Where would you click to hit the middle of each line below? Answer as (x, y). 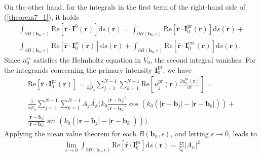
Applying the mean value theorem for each (70, 133)
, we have (177, 69)
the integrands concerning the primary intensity (78, 69)
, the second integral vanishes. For (203, 59)
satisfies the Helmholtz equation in (87, 59)
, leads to (243, 133)
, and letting (190, 133)
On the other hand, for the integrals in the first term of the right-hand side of (125, 7)
